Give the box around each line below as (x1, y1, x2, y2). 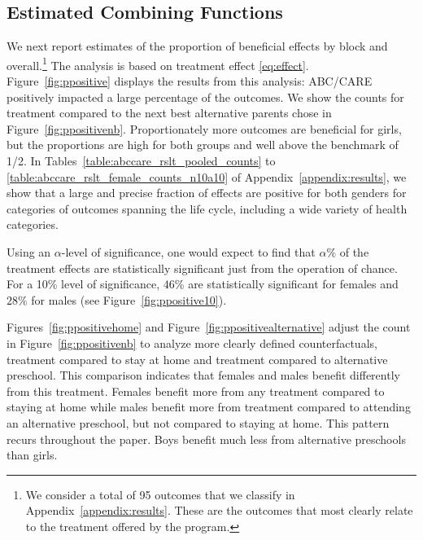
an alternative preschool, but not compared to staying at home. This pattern (7, 414, 390, 431)
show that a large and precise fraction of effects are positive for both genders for (7, 184, 407, 201)
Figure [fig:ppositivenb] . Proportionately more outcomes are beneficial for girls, (7, 120, 402, 137)
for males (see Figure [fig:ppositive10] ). (31, 291, 227, 308)
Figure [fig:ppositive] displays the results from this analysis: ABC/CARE (7, 72, 373, 90)
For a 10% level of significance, (7, 275, 160, 292)
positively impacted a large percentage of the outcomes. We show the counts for (7, 88, 404, 105)
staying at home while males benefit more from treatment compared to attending (7, 398, 411, 415)
